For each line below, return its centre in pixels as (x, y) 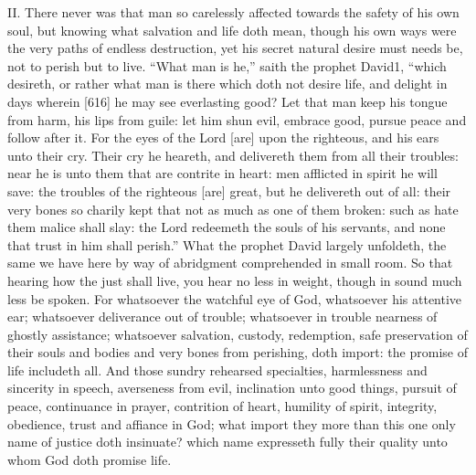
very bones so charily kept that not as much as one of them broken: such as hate (233, 209)
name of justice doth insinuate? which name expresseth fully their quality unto (227, 442)
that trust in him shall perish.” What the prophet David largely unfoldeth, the (227, 244)
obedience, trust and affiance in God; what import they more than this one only (232, 423)
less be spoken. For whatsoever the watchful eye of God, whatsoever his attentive (235, 298)
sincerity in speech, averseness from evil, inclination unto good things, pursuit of (232, 388)
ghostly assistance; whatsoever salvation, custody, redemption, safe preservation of (238, 334)
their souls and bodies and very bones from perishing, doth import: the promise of (238, 352)
